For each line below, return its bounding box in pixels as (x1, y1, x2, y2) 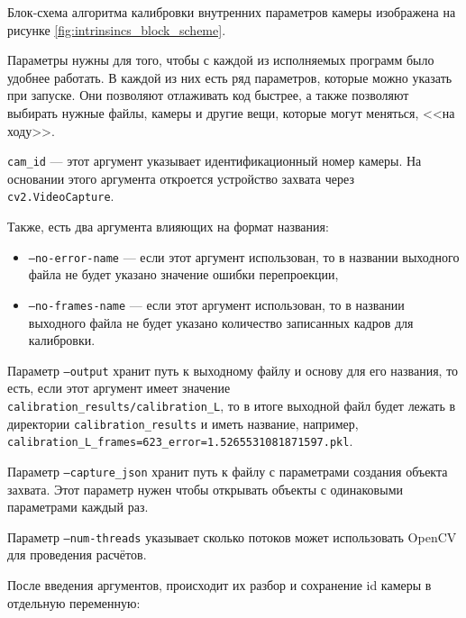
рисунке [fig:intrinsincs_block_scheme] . (7, 20, 226, 39)
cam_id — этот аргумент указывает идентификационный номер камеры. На (7, 151, 422, 170)
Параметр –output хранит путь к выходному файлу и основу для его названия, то (7, 360, 459, 379)
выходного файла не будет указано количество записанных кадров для (28, 313, 414, 332)
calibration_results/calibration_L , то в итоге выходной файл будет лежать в (7, 396, 456, 414)
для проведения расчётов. (7, 545, 147, 564)
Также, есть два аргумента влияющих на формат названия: (7, 217, 329, 236)
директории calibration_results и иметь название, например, (7, 414, 359, 432)
